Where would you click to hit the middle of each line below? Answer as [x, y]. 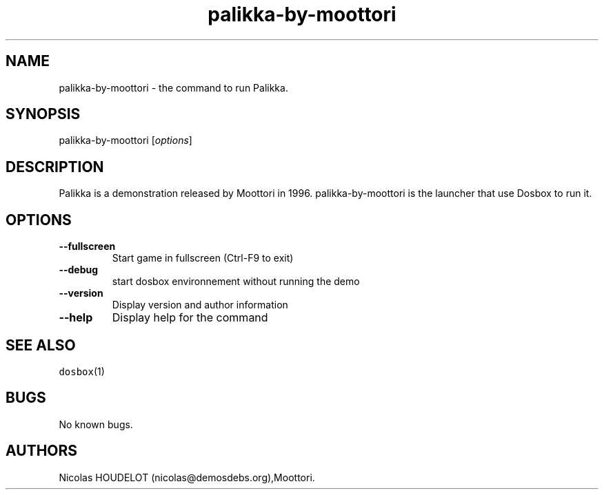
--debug [79, 270]
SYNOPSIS [43, 114]
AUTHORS [42, 451]
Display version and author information [200, 305]
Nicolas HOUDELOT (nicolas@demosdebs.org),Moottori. [187, 477]
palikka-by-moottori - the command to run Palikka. [173, 87]
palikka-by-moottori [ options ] [125, 140]
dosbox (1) [82, 371]
